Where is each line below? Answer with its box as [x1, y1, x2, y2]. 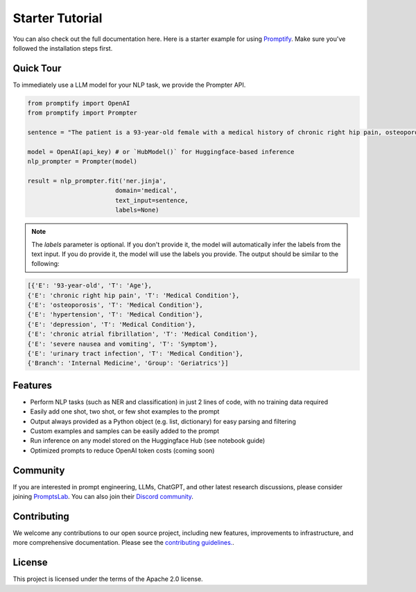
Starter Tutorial [12, 10, 103, 26]
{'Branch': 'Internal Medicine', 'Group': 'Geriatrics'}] [27, 360, 229, 367]
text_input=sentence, [114, 196, 189, 204]
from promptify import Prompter [27, 109, 138, 117]
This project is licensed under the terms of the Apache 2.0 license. [12, 575, 204, 583]
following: [31, 260, 60, 268]
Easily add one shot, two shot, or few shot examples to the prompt [30, 407, 220, 416]
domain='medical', [114, 187, 178, 194]
